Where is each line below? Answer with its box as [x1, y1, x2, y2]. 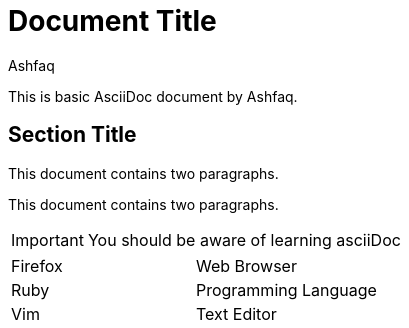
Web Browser [195, 255, 297, 276]
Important [11, 229, 84, 250]
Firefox [11, 255, 63, 276]
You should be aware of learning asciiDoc [87, 229, 401, 250]
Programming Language [195, 279, 377, 300]
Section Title [8, 122, 137, 148]
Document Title [8, 4, 217, 38]
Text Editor [195, 303, 277, 324]
